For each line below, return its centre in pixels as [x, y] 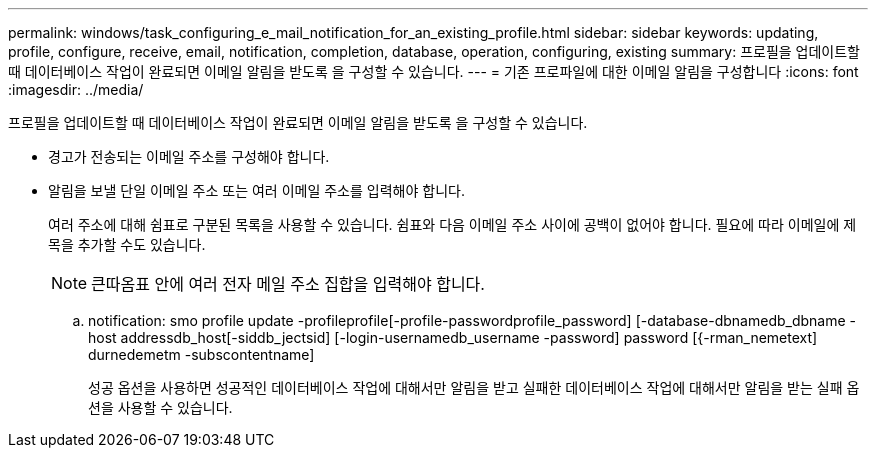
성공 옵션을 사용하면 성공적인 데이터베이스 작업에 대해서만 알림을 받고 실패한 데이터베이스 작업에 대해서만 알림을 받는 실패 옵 [474, 387]
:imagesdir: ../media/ [76, 89]
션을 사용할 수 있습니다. [160, 407]
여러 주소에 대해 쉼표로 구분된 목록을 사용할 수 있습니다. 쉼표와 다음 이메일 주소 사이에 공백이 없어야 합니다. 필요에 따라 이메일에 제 [452, 224]
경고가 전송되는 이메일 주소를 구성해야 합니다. [189, 156]
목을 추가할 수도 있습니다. [127, 244]
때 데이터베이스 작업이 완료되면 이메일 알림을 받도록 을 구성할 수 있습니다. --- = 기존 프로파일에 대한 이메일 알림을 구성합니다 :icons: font [433, 71]
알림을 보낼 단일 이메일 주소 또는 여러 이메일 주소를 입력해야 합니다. [256, 190]
